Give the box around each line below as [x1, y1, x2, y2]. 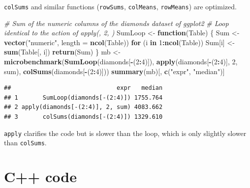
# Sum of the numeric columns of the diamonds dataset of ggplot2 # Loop [4, 18, 229, 28]
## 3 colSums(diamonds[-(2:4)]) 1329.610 [4, 113, 163, 120]
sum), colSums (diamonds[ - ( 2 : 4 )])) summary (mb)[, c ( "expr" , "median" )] [4, 66, 225, 76]
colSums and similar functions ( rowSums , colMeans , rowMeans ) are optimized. [4, 1, 237, 11]
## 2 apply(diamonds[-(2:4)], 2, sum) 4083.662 [4, 104, 163, 111]
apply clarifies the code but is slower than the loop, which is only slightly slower [4, 128, 247, 138]
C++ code [4, 166, 77, 187]
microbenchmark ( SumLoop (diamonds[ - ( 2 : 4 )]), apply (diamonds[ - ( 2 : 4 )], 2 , [4, 56, 238, 67]
